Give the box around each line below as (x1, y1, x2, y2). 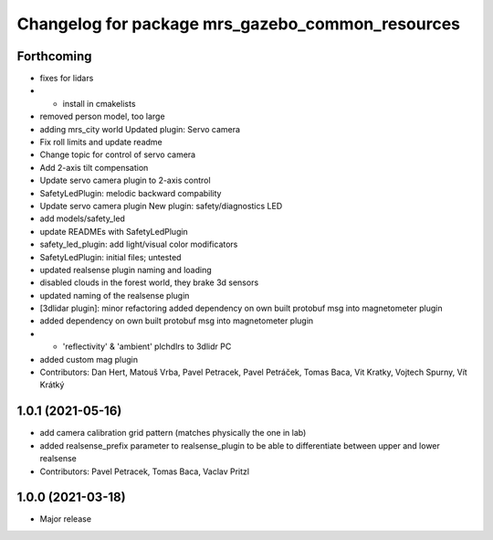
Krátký (39, 379, 65, 390)
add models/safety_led (39, 213, 125, 224)
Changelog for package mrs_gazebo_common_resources (16, 14, 461, 34)
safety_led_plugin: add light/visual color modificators (39, 238, 238, 250)
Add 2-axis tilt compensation (39, 162, 149, 173)
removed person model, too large (39, 111, 165, 122)
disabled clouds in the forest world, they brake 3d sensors (39, 277, 259, 288)
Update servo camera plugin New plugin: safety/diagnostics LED (39, 200, 283, 211)
